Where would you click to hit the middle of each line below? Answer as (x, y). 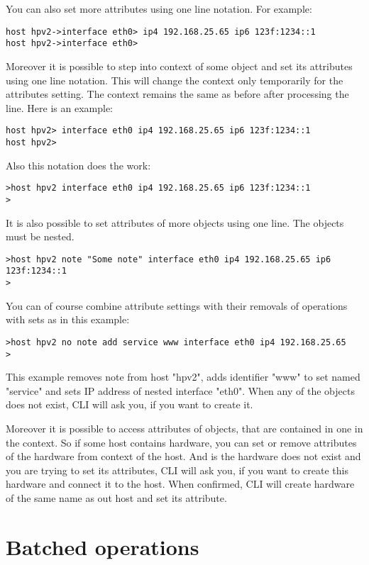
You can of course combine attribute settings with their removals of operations (177, 305)
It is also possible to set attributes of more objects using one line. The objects (175, 222)
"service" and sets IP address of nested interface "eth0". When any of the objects (180, 390)
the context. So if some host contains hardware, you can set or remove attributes (181, 442)
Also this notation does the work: (78, 165)
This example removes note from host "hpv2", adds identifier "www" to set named (183, 377)
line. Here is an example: (59, 107)
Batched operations (103, 546)
